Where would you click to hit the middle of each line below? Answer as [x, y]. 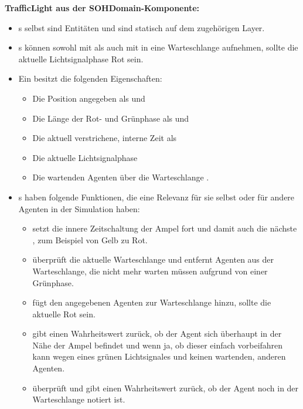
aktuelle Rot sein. [64, 314]
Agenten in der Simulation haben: [79, 208]
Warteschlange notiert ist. [79, 399]
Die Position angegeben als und [89, 98]
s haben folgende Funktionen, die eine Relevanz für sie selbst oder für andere [156, 197]
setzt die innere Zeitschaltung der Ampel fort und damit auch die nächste [165, 228]
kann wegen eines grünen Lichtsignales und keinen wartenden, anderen [159, 356]
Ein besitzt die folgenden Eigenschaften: [90, 78]
